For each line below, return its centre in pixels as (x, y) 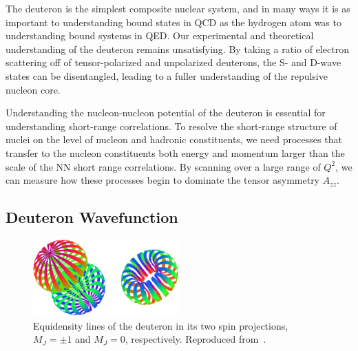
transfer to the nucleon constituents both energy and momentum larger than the (175, 152)
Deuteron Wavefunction (92, 217)
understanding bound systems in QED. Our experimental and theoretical (160, 35)
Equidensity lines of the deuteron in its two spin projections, (161, 325)
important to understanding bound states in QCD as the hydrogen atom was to (173, 22)
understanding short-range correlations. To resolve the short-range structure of (171, 126)
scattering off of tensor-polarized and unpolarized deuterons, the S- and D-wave (173, 62)
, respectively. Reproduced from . (196, 339)
